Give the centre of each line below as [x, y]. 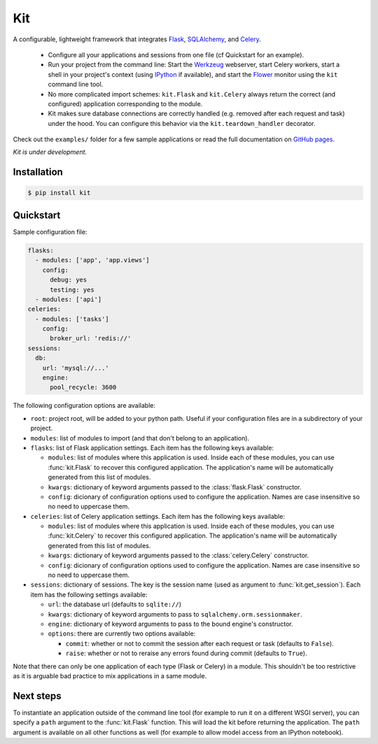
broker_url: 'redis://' [91, 338]
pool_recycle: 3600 [83, 387]
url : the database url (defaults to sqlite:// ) [115, 604]
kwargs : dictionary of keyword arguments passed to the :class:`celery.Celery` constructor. [178, 555]
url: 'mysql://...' [76, 368]
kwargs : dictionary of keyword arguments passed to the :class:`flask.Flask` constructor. [175, 487]
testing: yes [72, 289]
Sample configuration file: [50, 231]
